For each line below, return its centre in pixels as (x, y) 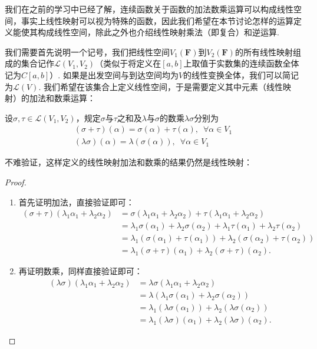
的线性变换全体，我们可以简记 (241, 74)
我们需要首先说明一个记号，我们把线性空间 (87, 51)
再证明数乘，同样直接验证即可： (80, 271)
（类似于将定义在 (128, 63)
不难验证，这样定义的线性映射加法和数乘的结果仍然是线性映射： (128, 162)
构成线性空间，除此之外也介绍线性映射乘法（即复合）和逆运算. (158, 32)
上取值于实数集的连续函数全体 (241, 63)
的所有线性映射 (264, 51)
